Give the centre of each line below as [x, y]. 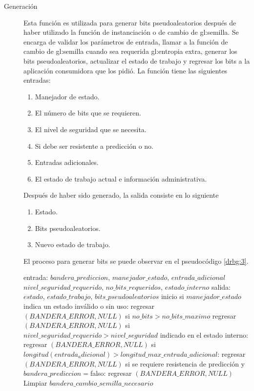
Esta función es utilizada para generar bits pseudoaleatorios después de [130, 22]
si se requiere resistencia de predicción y [185, 363]
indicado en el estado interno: [204, 334]
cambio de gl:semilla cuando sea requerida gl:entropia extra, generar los [130, 51]
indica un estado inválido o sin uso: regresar [89, 306]
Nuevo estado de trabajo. [73, 244]
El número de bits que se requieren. [88, 113]
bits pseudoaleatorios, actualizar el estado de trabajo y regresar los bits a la [137, 60]
